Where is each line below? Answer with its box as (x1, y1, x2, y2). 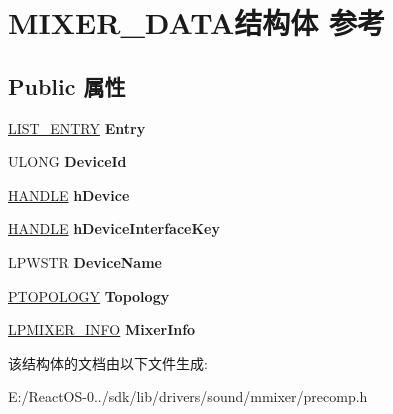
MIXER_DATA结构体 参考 (8, 2, 385, 43)
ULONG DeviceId (8, 151, 127, 172)
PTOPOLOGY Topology (8, 285, 170, 306)
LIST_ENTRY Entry (8, 117, 146, 138)
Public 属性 (8, 70, 126, 101)
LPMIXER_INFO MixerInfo (8, 319, 196, 340)
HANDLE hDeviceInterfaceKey (8, 218, 220, 239)
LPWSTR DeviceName (8, 251, 162, 272)
